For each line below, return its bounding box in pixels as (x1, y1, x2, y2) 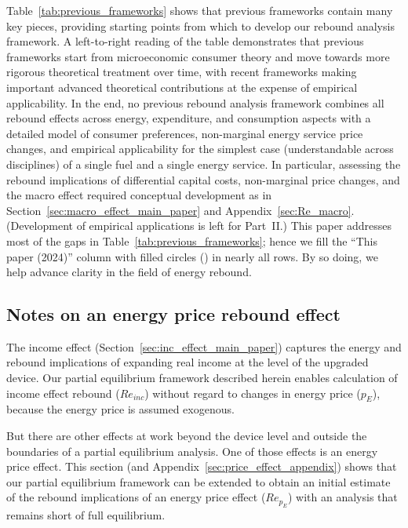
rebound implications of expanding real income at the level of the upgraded (6, 354, 369, 370)
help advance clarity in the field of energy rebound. (6, 264, 252, 280)
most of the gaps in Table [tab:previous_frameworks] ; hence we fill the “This (6, 232, 378, 249)
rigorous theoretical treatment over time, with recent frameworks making (6, 64, 357, 80)
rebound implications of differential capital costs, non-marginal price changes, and (6, 171, 400, 188)
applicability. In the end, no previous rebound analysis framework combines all (6, 94, 384, 111)
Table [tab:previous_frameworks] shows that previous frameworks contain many (6, 2, 393, 18)
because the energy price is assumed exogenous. (6, 401, 235, 417)
